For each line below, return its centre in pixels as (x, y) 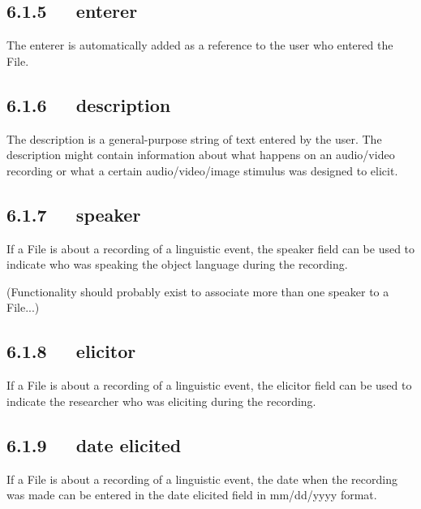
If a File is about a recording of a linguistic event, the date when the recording (202, 479)
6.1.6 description (89, 104)
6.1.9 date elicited (94, 444)
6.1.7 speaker (74, 214)
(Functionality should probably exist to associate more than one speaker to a (198, 291)
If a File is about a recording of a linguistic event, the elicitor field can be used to (209, 385)
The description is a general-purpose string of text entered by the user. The (194, 138)
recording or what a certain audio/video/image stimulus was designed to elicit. (202, 170)
